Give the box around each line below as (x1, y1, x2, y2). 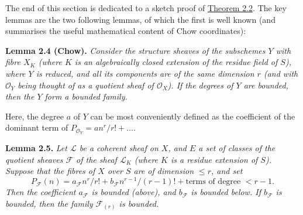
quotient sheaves (5, 153, 63, 165)
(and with (263, 67, 298, 79)
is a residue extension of (170, 153, 258, 165)
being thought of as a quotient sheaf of (18, 79, 154, 91)
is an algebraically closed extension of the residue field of (74, 56, 278, 68)
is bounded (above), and (91, 186, 176, 198)
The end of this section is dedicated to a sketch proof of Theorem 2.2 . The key (5, 2, 287, 13)
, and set (211, 165, 243, 177)
